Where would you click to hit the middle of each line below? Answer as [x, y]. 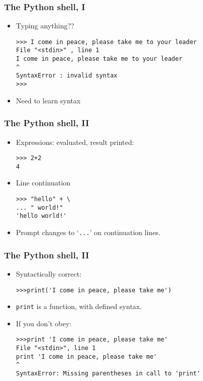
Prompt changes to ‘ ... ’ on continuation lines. [88, 232]
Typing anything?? [45, 26]
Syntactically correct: [49, 273]
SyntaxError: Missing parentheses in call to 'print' [108, 374]
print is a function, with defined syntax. [79, 306]
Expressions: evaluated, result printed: [75, 142]
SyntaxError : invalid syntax [67, 76]
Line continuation [43, 183]
